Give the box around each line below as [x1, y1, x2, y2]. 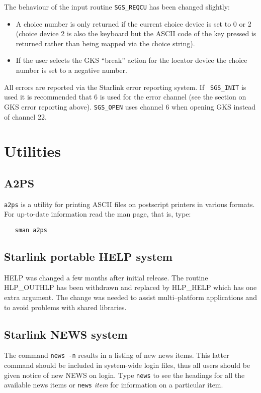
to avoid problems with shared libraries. [4, 302, 127, 312]
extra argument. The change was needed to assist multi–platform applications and [4, 292, 257, 302]
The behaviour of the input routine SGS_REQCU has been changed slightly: [4, 2, 230, 12]
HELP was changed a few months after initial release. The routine [4, 272, 208, 282]
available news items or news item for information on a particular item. [4, 379, 223, 390]
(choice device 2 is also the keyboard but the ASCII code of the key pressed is [16, 28, 256, 39]
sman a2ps [15, 226, 47, 234]
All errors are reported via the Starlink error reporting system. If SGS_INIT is [4, 81, 246, 92]
